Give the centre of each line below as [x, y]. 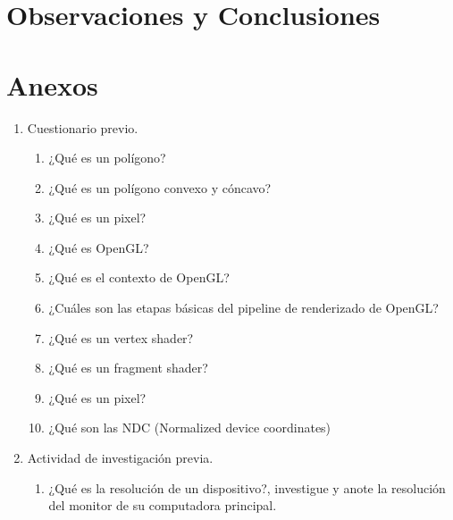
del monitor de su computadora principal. [163, 505]
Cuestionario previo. [83, 127]
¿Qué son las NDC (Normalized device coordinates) [190, 428]
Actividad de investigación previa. [120, 458]
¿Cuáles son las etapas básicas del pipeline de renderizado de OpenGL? [243, 308]
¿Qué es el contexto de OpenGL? [139, 277]
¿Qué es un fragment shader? [128, 368]
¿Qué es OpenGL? [99, 247]
